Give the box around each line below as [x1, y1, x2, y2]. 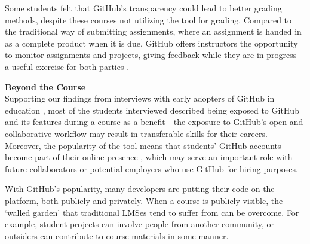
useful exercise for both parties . [11, 60, 130, 72]
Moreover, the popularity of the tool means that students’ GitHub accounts [5, 139, 281, 151]
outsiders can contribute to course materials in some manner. [5, 229, 229, 242]
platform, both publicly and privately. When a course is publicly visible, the [5, 194, 283, 206]
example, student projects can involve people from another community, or [5, 218, 275, 230]
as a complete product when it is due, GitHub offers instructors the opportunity [5, 36, 298, 49]
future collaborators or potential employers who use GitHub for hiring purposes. [5, 162, 298, 175]
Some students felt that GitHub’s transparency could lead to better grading [5, 2, 282, 14]
